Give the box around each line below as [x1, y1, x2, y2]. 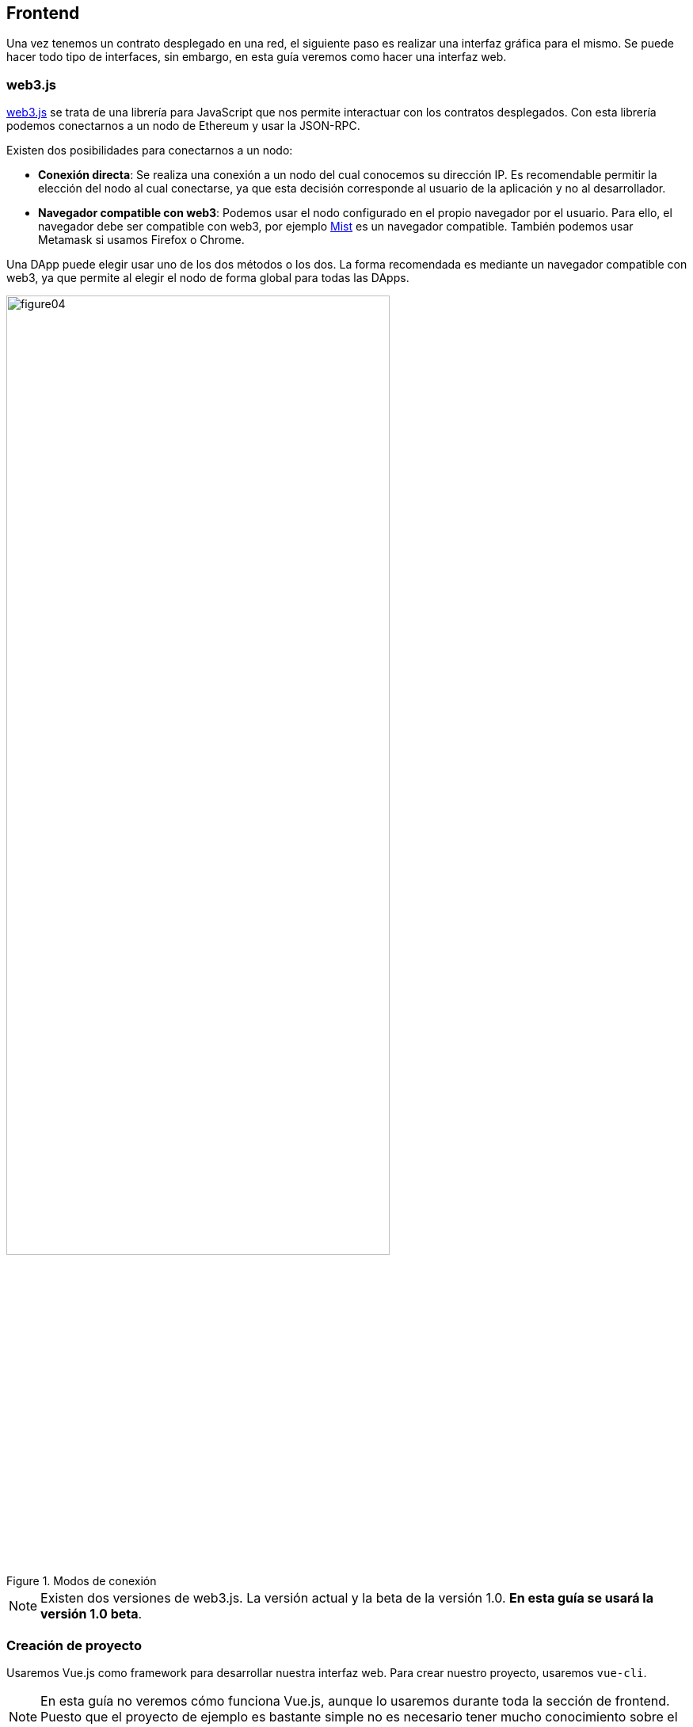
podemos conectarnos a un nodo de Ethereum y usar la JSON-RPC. [6, 119, 360, 133]
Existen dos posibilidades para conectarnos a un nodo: [6, 143, 293, 158]
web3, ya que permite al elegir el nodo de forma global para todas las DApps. [6, 271, 409, 285]
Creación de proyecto [6, 1637, 142, 1653]
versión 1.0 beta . [40, 1606, 143, 1622]
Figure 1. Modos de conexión [6, 1574, 157, 1588]
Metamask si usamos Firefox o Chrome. [38, 233, 245, 247]
